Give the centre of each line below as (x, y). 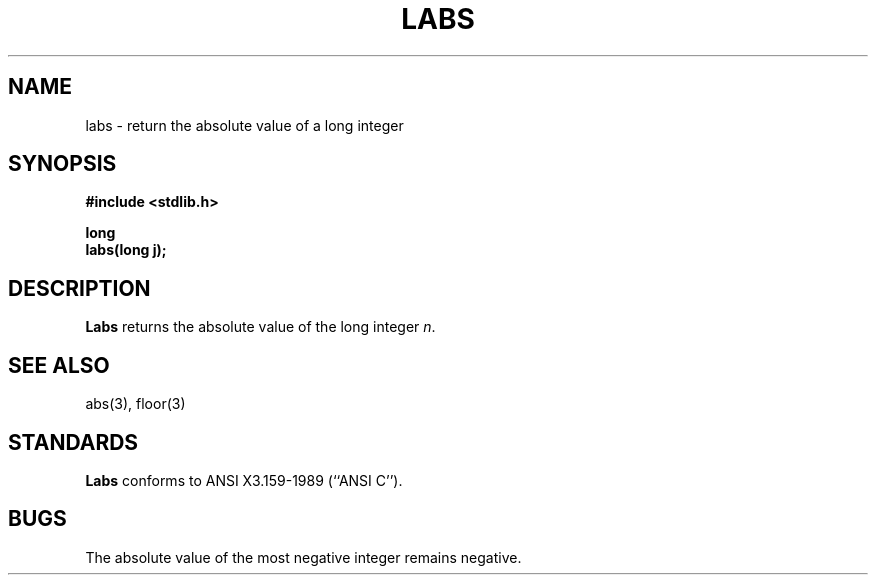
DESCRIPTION (79, 288)
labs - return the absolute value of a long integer (244, 125)
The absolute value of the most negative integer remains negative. (303, 557)
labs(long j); (126, 250)
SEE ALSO (59, 365)
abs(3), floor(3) (135, 404)
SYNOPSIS (62, 164)
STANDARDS (73, 442)
